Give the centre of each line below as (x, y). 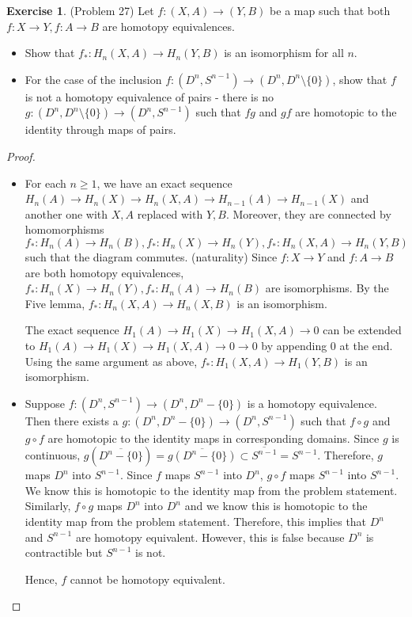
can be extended (362, 330)
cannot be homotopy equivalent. (147, 579)
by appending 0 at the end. (327, 345)
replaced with (170, 213)
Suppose (45, 403)
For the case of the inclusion (93, 79)
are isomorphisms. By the (327, 288)
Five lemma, (55, 303)
